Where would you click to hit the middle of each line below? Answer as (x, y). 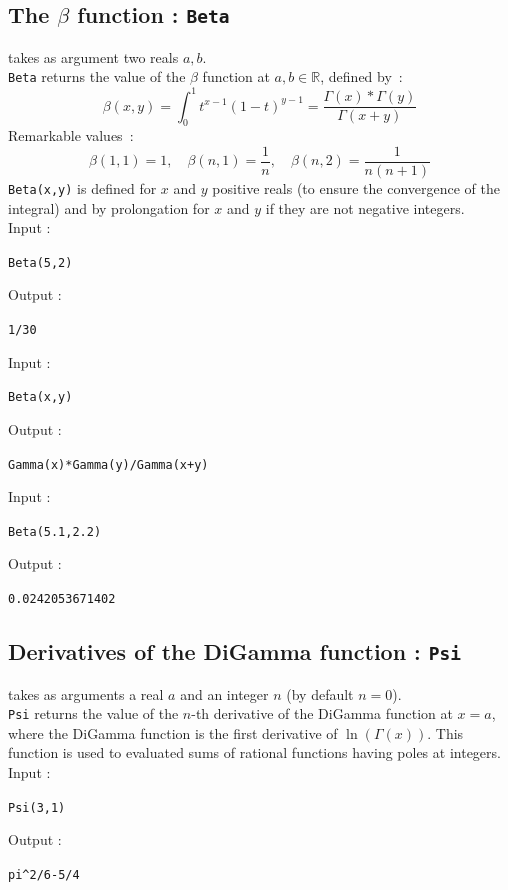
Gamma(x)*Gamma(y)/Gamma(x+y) (108, 464)
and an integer (224, 693)
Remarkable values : (71, 135)
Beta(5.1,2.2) (55, 531)
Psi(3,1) (37, 807)
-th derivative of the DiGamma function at (322, 713)
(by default (320, 693)
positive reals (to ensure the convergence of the (356, 187)
